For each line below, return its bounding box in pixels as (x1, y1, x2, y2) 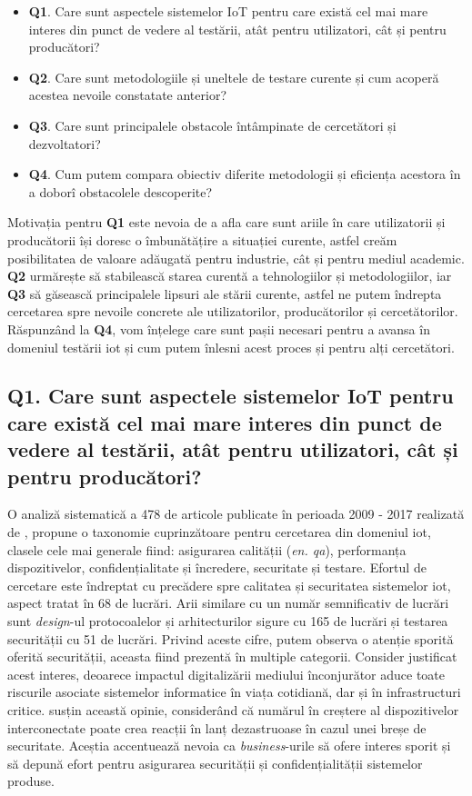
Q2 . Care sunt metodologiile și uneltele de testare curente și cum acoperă (28, 67, 439, 86)
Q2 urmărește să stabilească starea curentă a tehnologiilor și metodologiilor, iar (7, 266, 452, 285)
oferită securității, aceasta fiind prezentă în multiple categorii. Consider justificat (7, 647, 457, 666)
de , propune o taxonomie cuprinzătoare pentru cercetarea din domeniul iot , (7, 522, 431, 542)
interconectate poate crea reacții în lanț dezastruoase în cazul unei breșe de (7, 718, 427, 737)
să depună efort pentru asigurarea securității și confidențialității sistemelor (7, 753, 423, 772)
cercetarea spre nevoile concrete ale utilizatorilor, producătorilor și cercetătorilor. (7, 302, 458, 321)
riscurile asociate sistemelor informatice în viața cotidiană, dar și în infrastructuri (7, 682, 461, 701)
